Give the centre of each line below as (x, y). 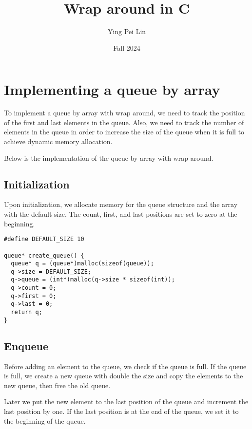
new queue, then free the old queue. (57, 385)
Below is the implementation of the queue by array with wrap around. (109, 158)
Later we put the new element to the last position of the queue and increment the (126, 401)
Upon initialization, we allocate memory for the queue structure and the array (121, 204)
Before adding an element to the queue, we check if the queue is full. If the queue (125, 366)
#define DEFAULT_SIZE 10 (44, 239)
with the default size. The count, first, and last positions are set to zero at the (121, 214)
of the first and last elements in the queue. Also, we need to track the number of (124, 122)
